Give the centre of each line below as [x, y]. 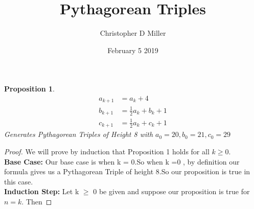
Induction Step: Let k [42, 191]
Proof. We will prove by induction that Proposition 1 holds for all [107, 151]
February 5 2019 [133, 50]
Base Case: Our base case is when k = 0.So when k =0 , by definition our [122, 161]
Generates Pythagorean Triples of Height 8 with [79, 134]
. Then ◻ [37, 201]
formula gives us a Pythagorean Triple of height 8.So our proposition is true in [127, 171]
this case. [19, 181]
